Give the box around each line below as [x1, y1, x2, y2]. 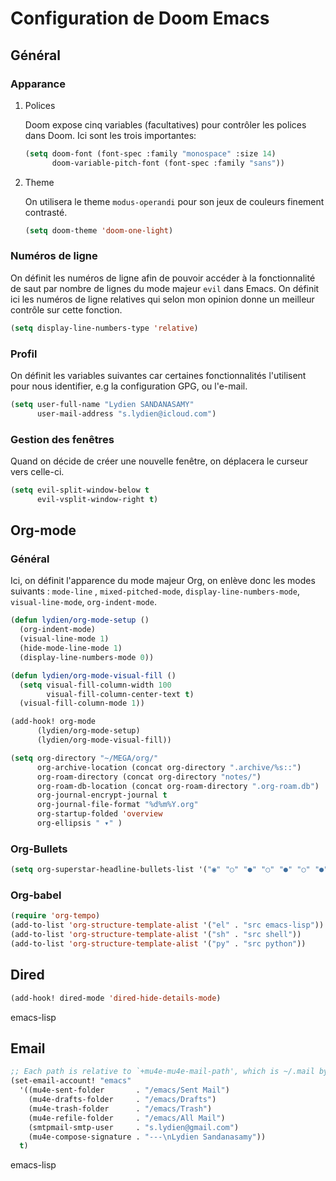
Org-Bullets [10, 842, 68, 856]
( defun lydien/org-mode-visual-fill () [10, 670, 177, 681]
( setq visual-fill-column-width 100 [19, 680, 172, 690]
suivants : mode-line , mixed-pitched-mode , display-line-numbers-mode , [10, 585, 300, 597]
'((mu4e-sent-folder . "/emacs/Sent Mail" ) [19, 1085, 230, 1096]
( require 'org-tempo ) [10, 911, 101, 921]
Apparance [10, 77, 66, 91]
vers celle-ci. [10, 466, 65, 478]
